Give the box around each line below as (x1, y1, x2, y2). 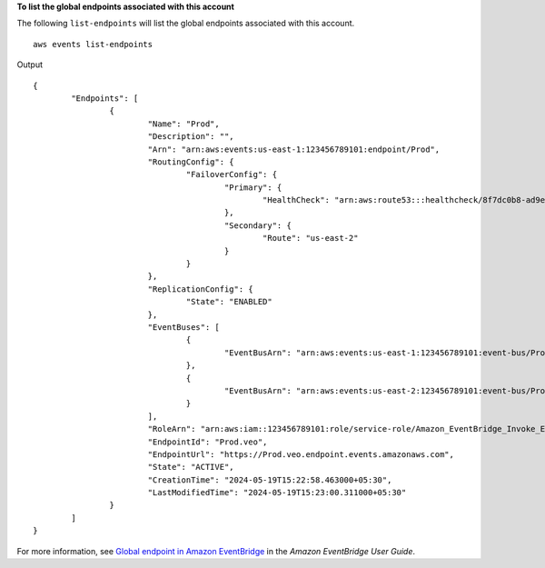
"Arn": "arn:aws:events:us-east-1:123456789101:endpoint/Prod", (147, 144, 441, 154)
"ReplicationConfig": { (147, 284, 253, 294)
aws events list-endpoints (33, 39, 154, 49)
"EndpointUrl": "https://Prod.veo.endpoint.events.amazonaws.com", (147, 449, 454, 459)
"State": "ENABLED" (185, 296, 272, 307)
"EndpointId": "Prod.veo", (147, 436, 268, 447)
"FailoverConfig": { (185, 169, 277, 180)
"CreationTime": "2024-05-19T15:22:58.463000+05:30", (147, 474, 392, 485)
